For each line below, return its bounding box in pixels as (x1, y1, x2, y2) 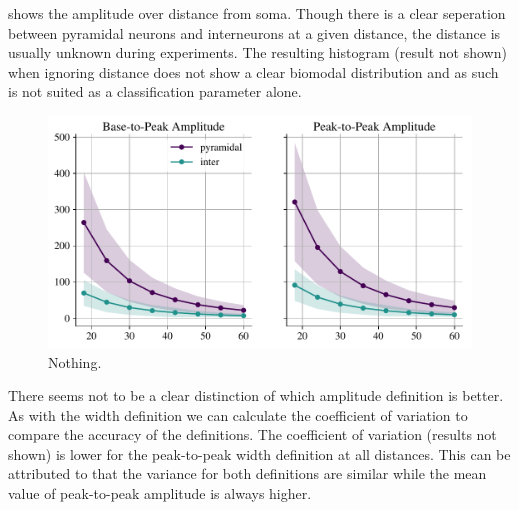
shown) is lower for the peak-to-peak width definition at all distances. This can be (8, 443, 511, 464)
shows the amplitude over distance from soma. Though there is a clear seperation (8, 3, 506, 23)
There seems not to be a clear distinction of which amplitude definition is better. (8, 385, 504, 406)
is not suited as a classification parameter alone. (8, 81, 302, 102)
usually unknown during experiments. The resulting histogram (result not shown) (8, 42, 507, 63)
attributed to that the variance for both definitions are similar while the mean (8, 463, 487, 484)
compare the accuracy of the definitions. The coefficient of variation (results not (8, 424, 497, 445)
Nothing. (48, 351, 102, 372)
